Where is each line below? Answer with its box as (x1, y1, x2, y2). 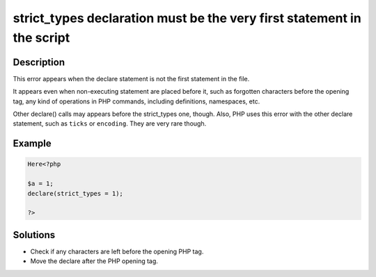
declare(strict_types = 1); (27, 190, 123, 197)
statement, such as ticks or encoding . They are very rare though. (13, 119, 207, 128)
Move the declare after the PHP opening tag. (30, 257, 158, 265)
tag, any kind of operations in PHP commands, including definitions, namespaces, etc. (13, 97, 260, 106)
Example (13, 137, 52, 149)
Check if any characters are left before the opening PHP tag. (30, 247, 204, 255)
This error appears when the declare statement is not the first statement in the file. (13, 74, 250, 83)
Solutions (13, 229, 56, 241)
